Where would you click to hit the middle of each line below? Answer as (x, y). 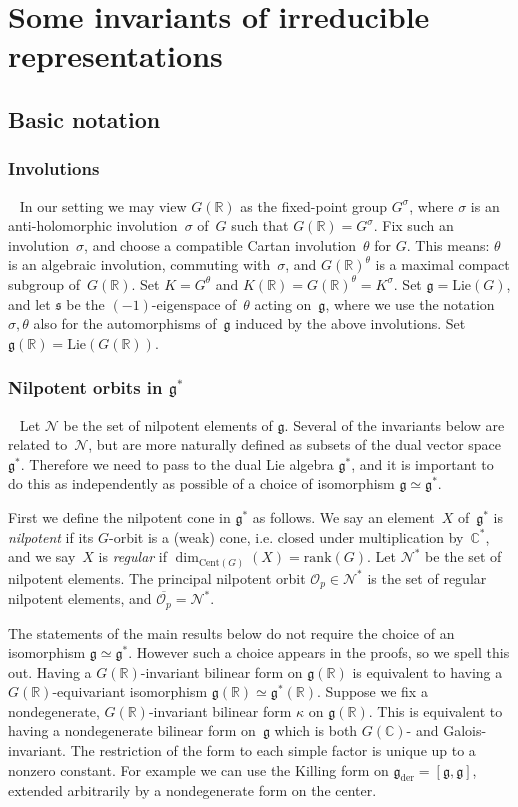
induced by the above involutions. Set (350, 323)
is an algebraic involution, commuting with (139, 264)
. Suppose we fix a (372, 691)
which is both (316, 730)
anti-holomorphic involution (93, 225)
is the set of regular (427, 577)
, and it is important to (422, 463)
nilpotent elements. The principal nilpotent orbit (157, 577)
